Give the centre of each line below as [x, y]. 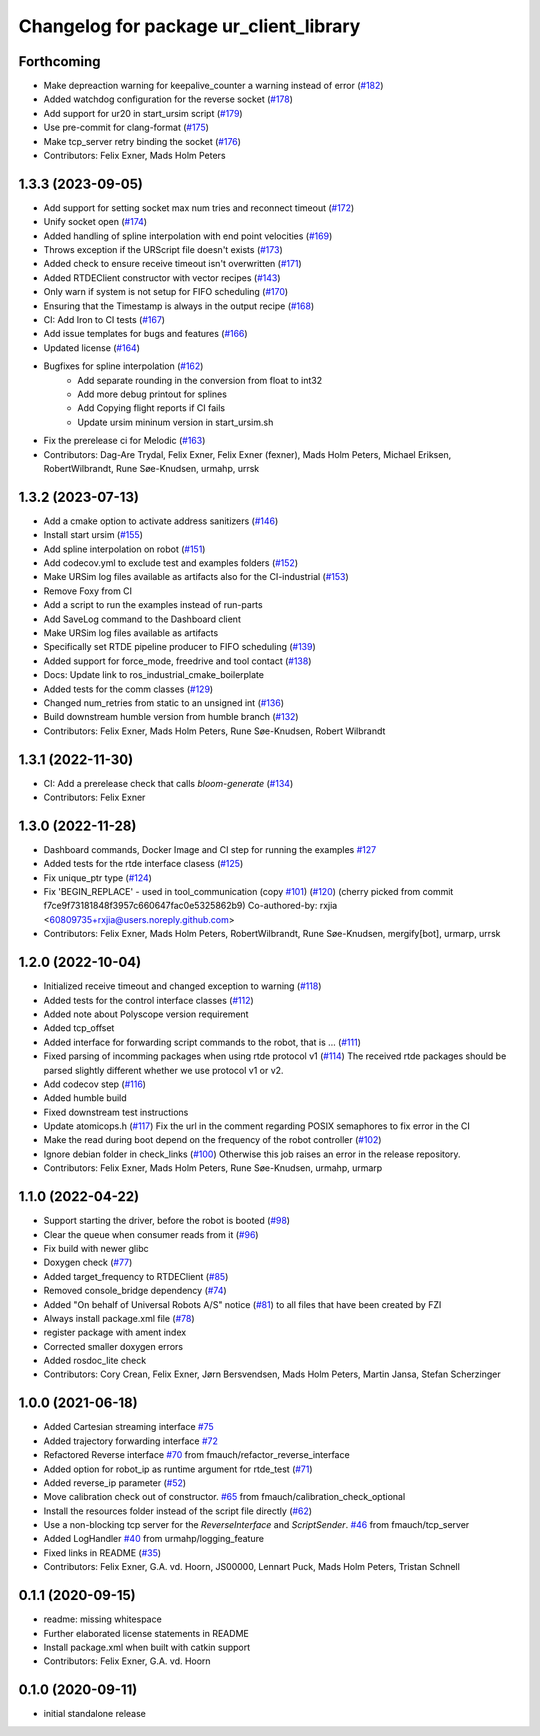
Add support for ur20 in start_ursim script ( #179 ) [143, 113]
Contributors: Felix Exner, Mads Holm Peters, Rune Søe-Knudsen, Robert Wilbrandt [214, 731]
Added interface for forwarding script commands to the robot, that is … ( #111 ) [202, 1042]
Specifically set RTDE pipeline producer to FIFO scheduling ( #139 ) [180, 647]
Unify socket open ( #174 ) [95, 222]
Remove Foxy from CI [88, 591]
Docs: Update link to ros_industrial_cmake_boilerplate [154, 675]
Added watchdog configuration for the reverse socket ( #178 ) [168, 99]
